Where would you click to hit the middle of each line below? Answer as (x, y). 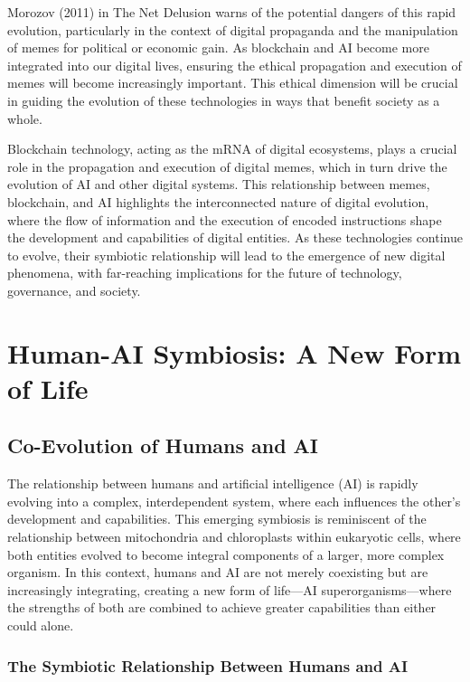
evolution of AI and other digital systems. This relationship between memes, (219, 184)
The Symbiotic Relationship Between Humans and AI (208, 665)
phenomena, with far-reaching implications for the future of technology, (205, 273)
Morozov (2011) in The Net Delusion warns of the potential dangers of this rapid (232, 12)
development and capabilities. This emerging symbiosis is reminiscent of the (217, 519)
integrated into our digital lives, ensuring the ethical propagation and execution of (235, 65)
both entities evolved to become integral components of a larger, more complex (226, 554)
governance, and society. (74, 290)
